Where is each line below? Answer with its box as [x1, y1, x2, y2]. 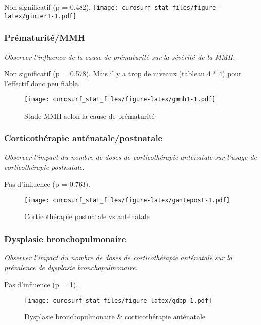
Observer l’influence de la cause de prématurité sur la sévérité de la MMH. [4, 51, 235, 62]
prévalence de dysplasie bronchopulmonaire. [4, 262, 138, 273]
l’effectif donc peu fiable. [4, 78, 80, 88]
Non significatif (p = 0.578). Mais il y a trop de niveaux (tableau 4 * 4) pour [4, 68, 242, 79]
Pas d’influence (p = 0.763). [4, 178, 91, 189]
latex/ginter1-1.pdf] [4, 12, 77, 20]
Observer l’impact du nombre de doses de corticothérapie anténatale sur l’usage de [4, 151, 257, 162]
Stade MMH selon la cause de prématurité [24, 110, 155, 121]
